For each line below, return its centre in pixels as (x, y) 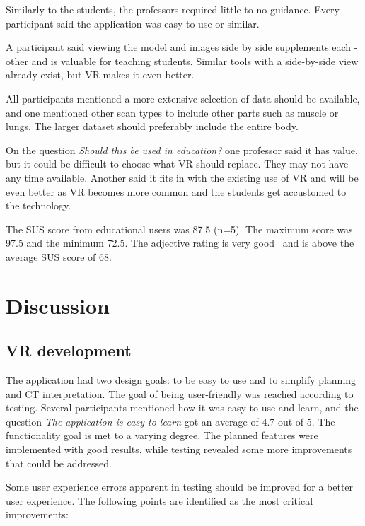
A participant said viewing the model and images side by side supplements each (179, 47)
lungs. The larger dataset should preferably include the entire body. (152, 126)
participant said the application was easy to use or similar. (133, 23)
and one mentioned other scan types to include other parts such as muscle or (172, 112)
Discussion (58, 305)
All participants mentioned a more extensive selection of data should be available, (183, 98)
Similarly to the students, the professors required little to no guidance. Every (173, 9)
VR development (69, 350)
